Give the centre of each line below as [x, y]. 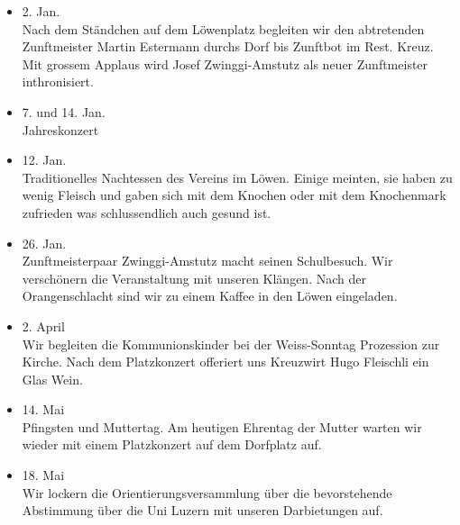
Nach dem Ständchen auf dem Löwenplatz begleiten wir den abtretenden [223, 28]
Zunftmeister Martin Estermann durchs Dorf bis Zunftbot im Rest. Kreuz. [228, 46]
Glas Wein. [52, 379]
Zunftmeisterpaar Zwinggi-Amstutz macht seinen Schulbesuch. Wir [207, 261]
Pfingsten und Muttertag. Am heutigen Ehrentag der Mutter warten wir [222, 426]
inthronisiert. [58, 81]
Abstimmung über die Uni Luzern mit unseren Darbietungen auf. [202, 510]
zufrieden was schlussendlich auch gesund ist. [147, 212]
